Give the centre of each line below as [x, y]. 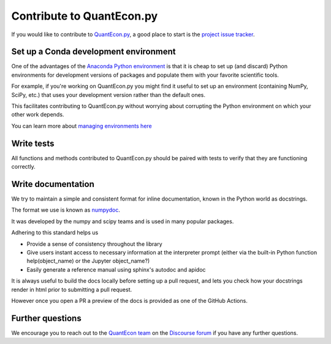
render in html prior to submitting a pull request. [72, 289]
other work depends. [38, 115]
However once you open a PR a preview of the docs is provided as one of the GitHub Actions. [129, 300]
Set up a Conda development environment [93, 52]
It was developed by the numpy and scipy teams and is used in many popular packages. [123, 221]
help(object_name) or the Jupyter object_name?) [88, 261]
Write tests [33, 143]
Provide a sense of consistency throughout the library [94, 244]
